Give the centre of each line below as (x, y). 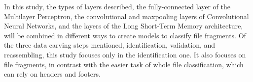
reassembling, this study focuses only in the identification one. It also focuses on (125, 54)
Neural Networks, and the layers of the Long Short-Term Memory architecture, (124, 26)
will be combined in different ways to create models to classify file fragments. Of (125, 35)
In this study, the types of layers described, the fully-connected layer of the (117, 6)
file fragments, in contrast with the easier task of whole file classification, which (124, 64)
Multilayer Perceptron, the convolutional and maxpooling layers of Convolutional (126, 16)
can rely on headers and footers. (52, 74)
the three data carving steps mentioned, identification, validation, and (110, 45)
